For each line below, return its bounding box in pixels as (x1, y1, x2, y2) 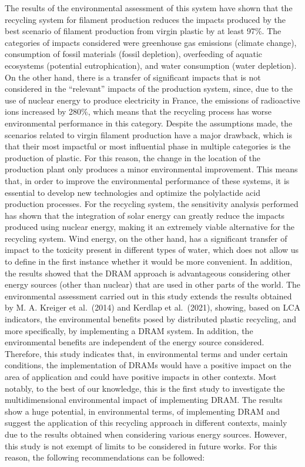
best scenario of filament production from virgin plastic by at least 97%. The (5, 25, 281, 37)
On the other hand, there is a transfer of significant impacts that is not (5, 71, 261, 83)
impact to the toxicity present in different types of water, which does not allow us (5, 243, 299, 256)
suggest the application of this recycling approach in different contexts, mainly (5, 416, 287, 429)
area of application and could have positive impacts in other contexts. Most (5, 371, 277, 382)
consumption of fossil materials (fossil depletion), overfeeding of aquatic (5, 48, 263, 60)
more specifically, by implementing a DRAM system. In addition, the (5, 324, 253, 336)
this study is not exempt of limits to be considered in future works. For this (5, 439, 277, 452)
